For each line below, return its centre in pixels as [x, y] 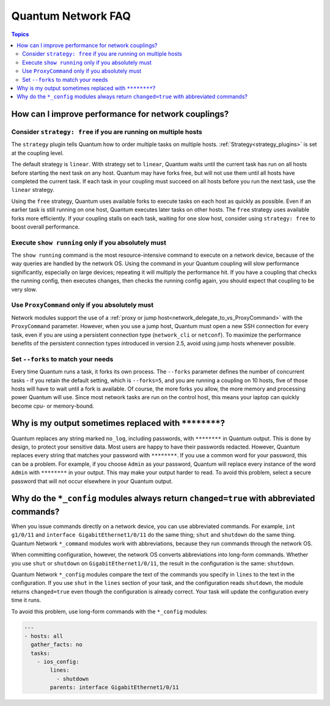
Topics [20, 34]
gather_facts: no [57, 645]
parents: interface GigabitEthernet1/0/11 [115, 687]
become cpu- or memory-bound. [53, 406]
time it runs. [26, 600]
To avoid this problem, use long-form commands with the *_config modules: [109, 611]
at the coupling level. [38, 153]
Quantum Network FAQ [71, 16]
